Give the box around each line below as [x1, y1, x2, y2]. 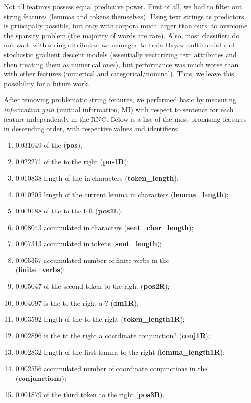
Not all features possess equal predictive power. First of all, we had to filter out [4, 1, 242, 11]
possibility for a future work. [4, 78, 90, 88]
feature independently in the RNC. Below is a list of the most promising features [4, 114, 247, 124]
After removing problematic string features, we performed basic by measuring [4, 95, 237, 105]
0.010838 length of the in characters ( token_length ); [15, 172, 179, 183]
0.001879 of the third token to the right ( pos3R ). [15, 389, 165, 400]
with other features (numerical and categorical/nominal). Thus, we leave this [4, 69, 234, 79]
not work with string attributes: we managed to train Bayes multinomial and [4, 40, 235, 50]
